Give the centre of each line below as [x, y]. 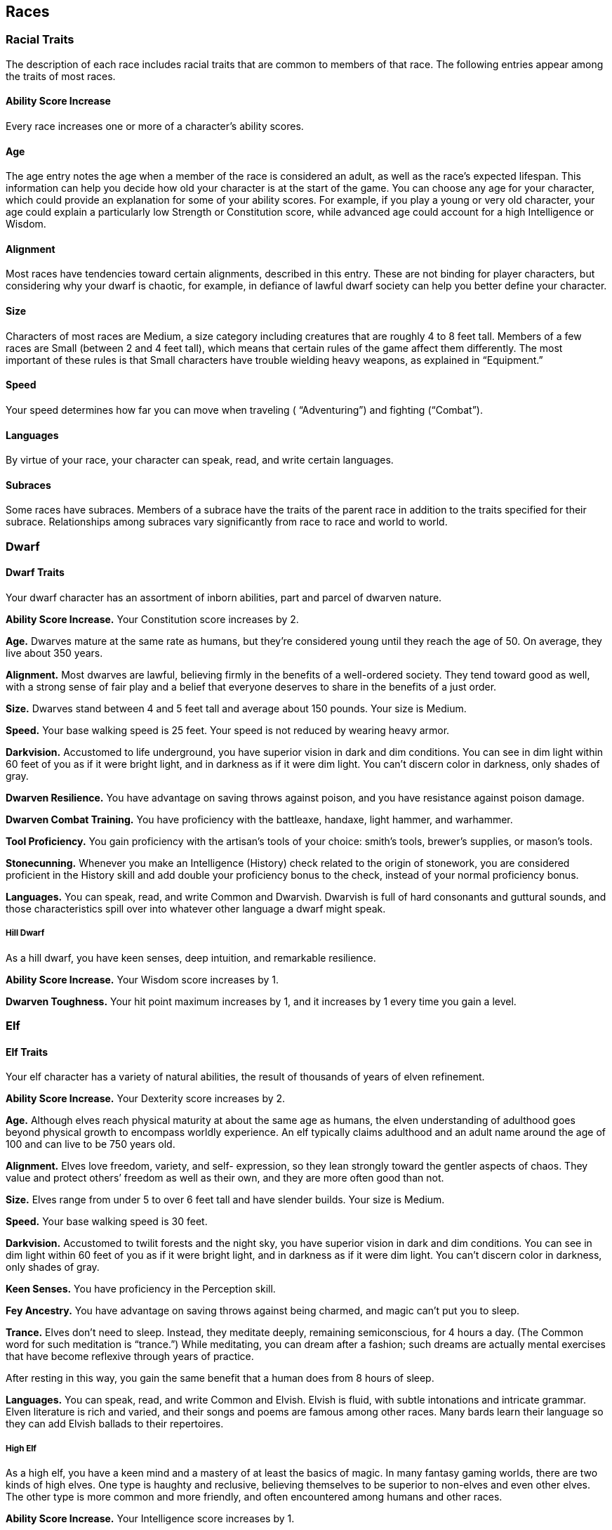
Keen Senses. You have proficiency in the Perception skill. [141, 1289]
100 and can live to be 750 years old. [91, 1144]
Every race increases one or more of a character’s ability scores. [155, 126]
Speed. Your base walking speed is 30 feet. [107, 1222]
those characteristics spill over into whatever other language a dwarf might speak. [196, 908]
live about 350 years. [54, 653]
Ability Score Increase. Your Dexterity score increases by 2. [146, 1099]
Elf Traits [27, 1052]
